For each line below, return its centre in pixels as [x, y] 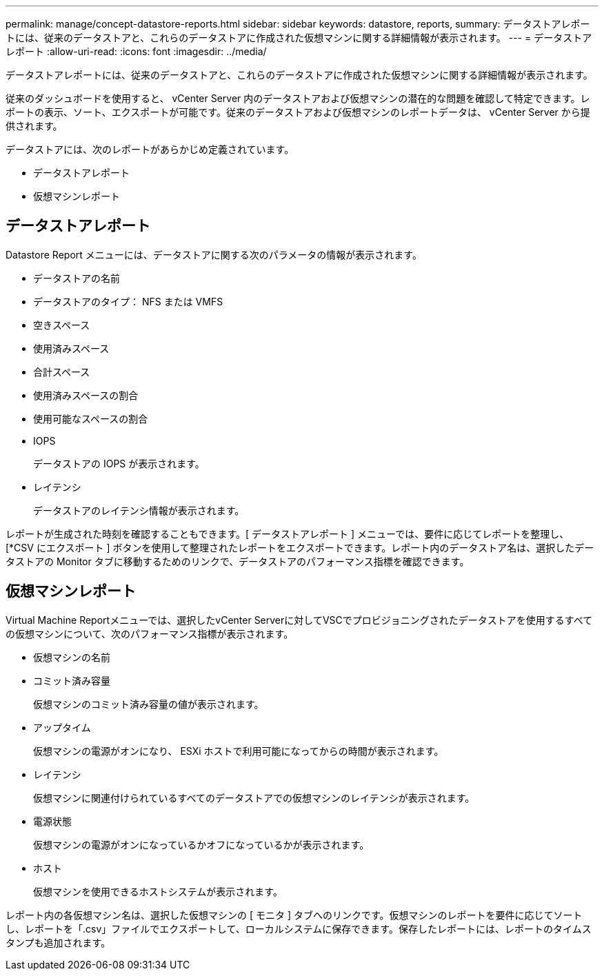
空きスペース [62, 325]
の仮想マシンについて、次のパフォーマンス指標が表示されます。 [150, 633]
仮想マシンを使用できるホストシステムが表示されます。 [158, 891]
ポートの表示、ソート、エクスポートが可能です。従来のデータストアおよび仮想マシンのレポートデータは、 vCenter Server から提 [298, 112]
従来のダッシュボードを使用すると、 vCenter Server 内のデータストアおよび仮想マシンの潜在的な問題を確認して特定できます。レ [298, 98]
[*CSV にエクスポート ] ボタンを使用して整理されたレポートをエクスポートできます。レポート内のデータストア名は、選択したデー [300, 547]
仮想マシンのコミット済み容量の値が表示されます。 [149, 704]
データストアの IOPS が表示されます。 [119, 463]
